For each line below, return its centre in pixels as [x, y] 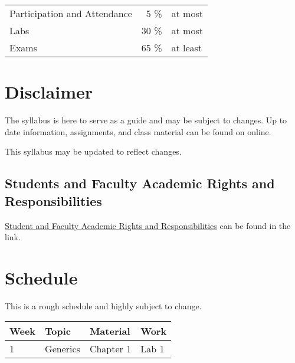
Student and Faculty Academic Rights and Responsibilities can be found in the [148, 225]
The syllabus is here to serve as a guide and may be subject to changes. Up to [146, 120]
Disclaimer [49, 92]
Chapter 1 [110, 349]
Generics [63, 349]
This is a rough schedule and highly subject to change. [103, 305]
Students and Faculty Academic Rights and [140, 183]
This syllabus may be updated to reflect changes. [93, 151]
